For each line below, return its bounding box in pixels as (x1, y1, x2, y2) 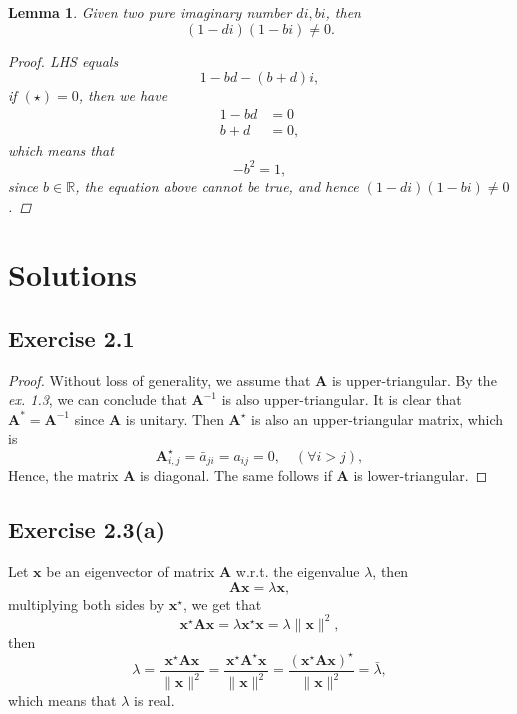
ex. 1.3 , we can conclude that (8, 389, 187, 410)
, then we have (78, 85, 168, 106)
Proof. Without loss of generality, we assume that (8, 369, 311, 390)
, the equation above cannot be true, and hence (75, 175, 359, 196)
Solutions (8, 254, 137, 295)
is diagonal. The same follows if (139, 465, 332, 486)
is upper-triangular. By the (331, 369, 497, 390)
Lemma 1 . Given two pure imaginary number (8, 2, 292, 22)
